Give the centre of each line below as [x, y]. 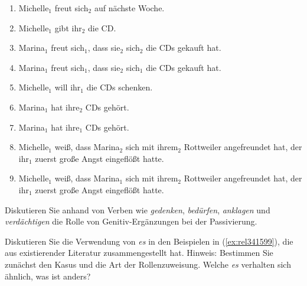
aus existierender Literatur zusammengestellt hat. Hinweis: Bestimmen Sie [139, 253]
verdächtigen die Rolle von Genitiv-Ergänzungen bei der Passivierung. [131, 221]
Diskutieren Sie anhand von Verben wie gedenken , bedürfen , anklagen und [138, 209]
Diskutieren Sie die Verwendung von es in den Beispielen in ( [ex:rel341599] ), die [149, 241]
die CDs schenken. [120, 87]
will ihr [68, 87]
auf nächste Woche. [129, 8]
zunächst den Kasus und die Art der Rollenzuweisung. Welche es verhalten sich [148, 264]
